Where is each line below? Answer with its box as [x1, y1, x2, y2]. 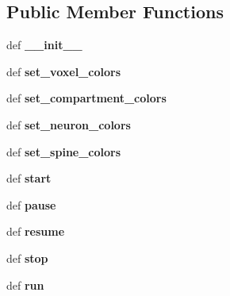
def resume [6, 223, 65, 240]
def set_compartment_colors [6, 90, 167, 106]
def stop [6, 249, 48, 266]
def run [6, 276, 44, 293]
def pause [6, 196, 56, 213]
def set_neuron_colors [6, 116, 131, 133]
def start [6, 170, 52, 186]
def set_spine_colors [6, 143, 121, 160]
